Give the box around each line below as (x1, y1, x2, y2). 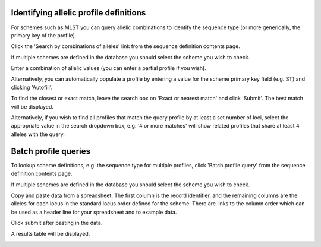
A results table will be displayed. (11, 230, 90, 237)
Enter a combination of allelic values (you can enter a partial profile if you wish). (11, 65, 206, 72)
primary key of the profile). (11, 31, 77, 39)
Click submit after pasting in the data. (11, 220, 103, 227)
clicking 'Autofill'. (11, 84, 53, 91)
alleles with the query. (11, 131, 65, 138)
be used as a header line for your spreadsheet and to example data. (11, 208, 177, 216)
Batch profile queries (11, 146, 90, 156)
